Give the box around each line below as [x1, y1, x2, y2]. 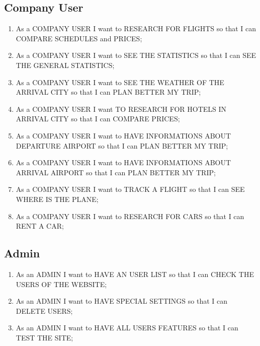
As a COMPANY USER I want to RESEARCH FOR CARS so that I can [16, 211, 244, 221]
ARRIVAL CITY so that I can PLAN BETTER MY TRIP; [16, 87, 201, 97]
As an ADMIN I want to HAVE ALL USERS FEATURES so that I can [16, 322, 238, 333]
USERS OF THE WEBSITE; [16, 279, 107, 289]
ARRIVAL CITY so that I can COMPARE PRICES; [16, 113, 180, 124]
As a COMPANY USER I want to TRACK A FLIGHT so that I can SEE [16, 184, 245, 194]
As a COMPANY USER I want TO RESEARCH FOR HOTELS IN [16, 103, 227, 114]
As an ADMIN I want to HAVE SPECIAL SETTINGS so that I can [16, 296, 228, 306]
